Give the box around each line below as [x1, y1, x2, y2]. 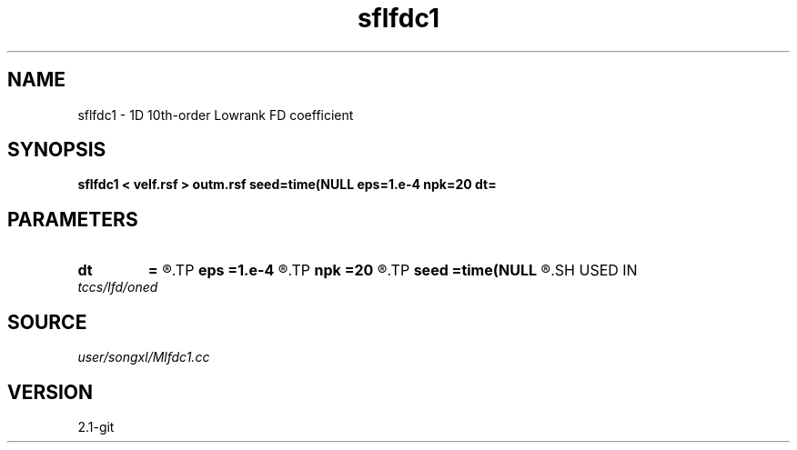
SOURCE [7, 310, 87, 334]
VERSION [7, 380, 94, 404]
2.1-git [77, 418, 115, 435]
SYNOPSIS [7, 138, 106, 162]
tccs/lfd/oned [77, 279, 158, 295]
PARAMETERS [7, 207, 138, 231]
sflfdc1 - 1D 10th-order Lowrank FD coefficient [77, 106, 354, 123]
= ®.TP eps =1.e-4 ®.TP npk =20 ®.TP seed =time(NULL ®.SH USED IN [147, 261, 638, 280]
